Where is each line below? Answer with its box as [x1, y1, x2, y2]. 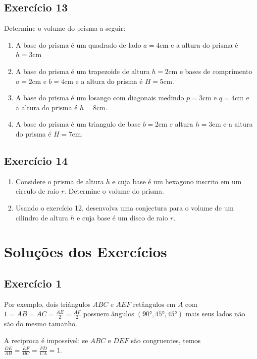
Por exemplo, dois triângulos [4, 298, 91, 309]
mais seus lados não [185, 308, 245, 319]
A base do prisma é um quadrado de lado [15, 39, 141, 50]
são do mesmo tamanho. [4, 318, 77, 329]
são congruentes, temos [131, 335, 201, 345]
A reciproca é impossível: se [4, 335, 88, 345]
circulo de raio [15, 186, 59, 196]
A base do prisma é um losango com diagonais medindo [15, 92, 184, 103]
